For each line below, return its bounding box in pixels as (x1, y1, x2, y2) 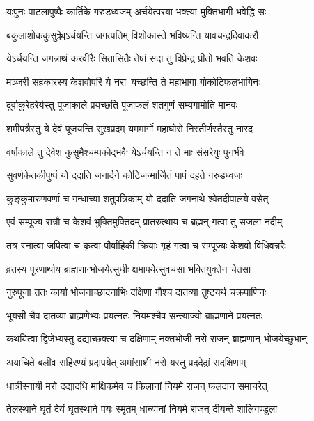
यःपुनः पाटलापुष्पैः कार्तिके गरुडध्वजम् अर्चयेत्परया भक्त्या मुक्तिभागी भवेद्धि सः (6, 4, 267, 18)
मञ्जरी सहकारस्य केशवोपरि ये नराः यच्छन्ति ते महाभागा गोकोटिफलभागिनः (6, 74, 260, 88)
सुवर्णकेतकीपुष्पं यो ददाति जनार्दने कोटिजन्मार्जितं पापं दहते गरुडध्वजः (6, 168, 242, 182)
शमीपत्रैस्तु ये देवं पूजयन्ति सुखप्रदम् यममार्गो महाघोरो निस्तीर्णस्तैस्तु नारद (6, 120, 253, 135)
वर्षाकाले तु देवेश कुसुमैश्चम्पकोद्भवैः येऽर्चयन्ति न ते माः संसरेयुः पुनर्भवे (6, 144, 244, 159)
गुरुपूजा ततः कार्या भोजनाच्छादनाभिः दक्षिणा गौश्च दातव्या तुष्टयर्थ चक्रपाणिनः (6, 285, 267, 299)
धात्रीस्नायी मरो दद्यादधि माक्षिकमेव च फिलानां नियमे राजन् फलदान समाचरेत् (6, 378, 267, 392)
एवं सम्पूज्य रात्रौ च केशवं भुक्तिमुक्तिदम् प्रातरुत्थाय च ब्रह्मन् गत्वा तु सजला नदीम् (6, 214, 283, 229)
